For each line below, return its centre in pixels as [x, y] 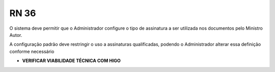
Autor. [16, 35]
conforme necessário [32, 51]
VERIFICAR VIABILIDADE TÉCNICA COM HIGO [71, 61]
